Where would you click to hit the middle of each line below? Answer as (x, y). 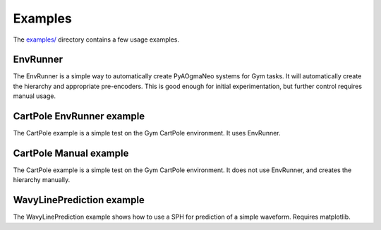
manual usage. (35, 96)
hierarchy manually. (42, 180)
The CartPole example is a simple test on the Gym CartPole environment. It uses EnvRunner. (147, 133)
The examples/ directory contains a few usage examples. (96, 40)
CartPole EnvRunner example (79, 116)
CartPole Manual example (71, 153)
